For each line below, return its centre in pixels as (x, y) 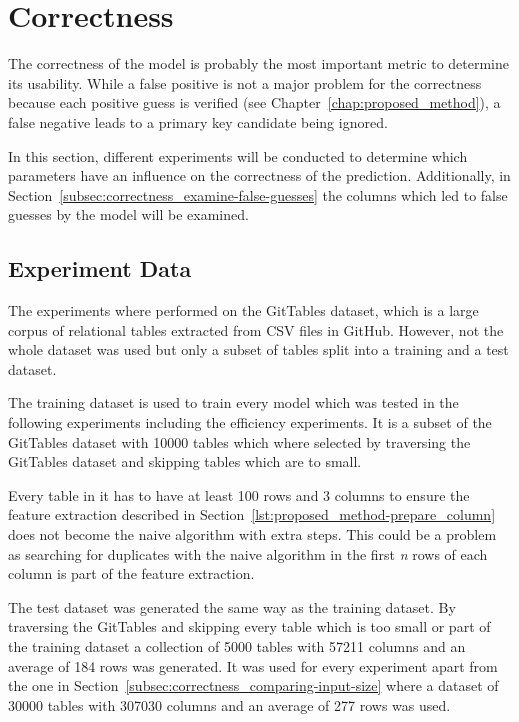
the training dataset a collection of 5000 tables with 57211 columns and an (237, 645)
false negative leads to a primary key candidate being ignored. (198, 121)
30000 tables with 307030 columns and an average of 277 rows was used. (229, 704)
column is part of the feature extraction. (131, 573)
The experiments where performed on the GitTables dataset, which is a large (243, 310)
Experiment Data (100, 268)
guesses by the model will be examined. (128, 214)
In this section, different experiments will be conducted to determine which (238, 155)
